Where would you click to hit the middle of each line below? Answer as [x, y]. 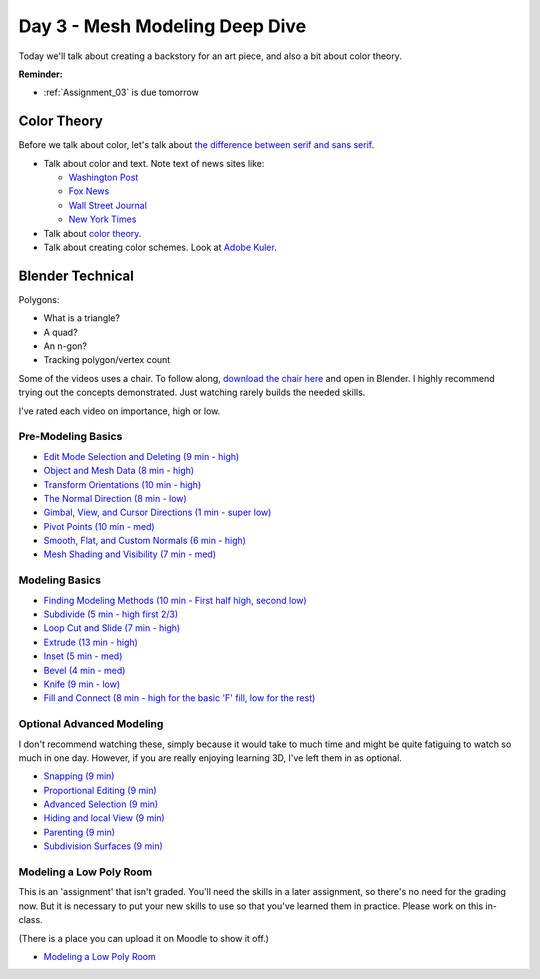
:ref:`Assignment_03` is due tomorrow [121, 92]
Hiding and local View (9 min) [104, 818]
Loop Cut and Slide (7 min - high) [112, 628]
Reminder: [41, 74]
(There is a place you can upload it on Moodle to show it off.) [144, 938]
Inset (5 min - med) [83, 656]
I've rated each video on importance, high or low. [119, 411]
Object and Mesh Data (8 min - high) [119, 471]
